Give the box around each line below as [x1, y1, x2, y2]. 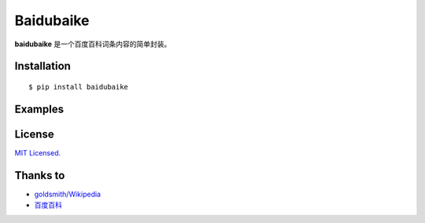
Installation [14, 60, 71, 73]
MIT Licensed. [14, 148, 61, 157]
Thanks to [14, 169, 65, 182]
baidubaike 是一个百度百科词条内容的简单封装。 [14, 39, 172, 49]
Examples [14, 102, 65, 115]
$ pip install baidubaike [28, 82, 129, 91]
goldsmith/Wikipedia [34, 189, 102, 199]
